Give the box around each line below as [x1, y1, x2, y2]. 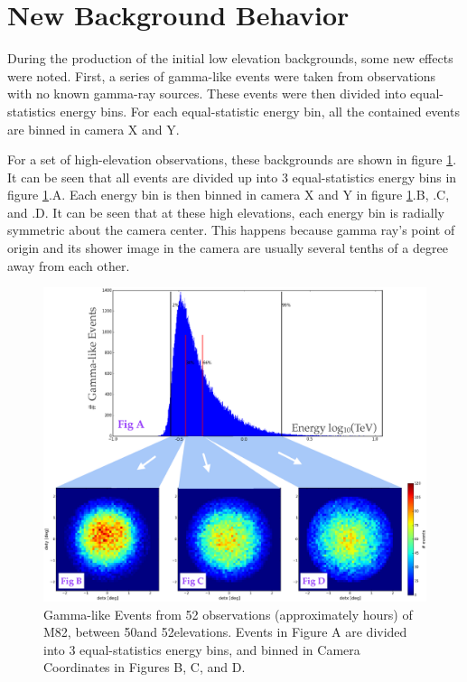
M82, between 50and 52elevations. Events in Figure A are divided [43, 622, 407, 641]
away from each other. [7, 256, 130, 275]
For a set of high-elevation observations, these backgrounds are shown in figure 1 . [7, 150, 457, 169]
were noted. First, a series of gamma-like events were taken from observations [7, 66, 436, 85]
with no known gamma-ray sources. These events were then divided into [7, 84, 406, 103]
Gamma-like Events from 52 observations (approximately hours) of [43, 604, 413, 623]
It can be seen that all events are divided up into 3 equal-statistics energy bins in [7, 167, 457, 186]
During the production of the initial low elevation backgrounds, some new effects [7, 49, 453, 68]
